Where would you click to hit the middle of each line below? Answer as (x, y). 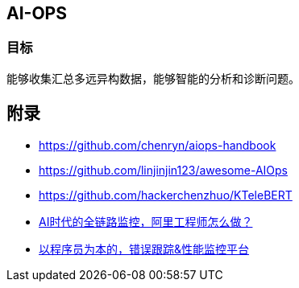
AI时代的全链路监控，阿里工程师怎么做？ (146, 221)
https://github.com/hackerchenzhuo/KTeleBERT (166, 195)
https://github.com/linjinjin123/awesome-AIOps (163, 170)
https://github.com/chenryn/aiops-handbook (158, 145)
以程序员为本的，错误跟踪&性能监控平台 (144, 249)
